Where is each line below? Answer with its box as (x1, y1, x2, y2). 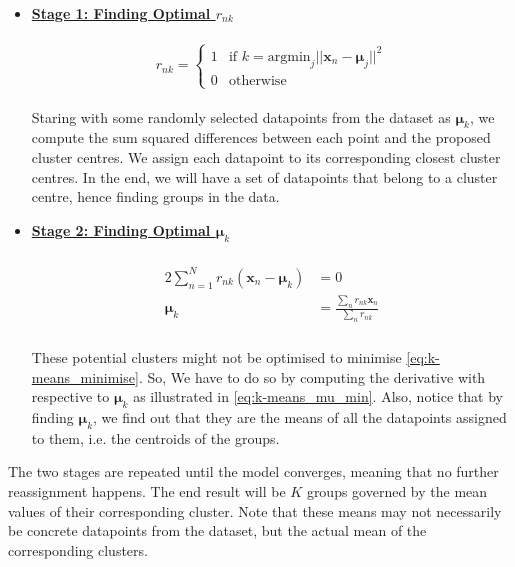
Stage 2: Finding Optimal (31, 219, 211, 240)
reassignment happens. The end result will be (8, 480, 286, 501)
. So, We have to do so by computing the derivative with (138, 366, 486, 387)
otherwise (228, 73, 287, 88)
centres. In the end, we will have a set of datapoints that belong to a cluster (31, 166, 498, 187)
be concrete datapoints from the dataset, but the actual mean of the (8, 520, 427, 541)
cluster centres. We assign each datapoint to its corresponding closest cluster (31, 147, 501, 168)
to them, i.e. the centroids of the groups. (31, 427, 280, 448)
